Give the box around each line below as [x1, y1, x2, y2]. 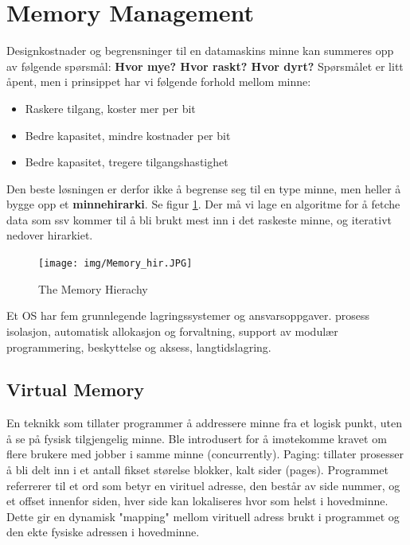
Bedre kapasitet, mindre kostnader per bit [25, 127, 231, 143]
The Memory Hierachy [38, 280, 148, 297]
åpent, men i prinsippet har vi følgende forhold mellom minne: [6, 73, 311, 90]
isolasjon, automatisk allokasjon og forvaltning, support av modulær [6, 322, 338, 339]
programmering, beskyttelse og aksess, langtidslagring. [6, 338, 271, 355]
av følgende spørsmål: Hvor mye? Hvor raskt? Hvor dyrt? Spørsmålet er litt [6, 57, 404, 74]
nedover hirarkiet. [6, 227, 93, 243]
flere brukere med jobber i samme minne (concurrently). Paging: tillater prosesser [6, 446, 404, 462]
